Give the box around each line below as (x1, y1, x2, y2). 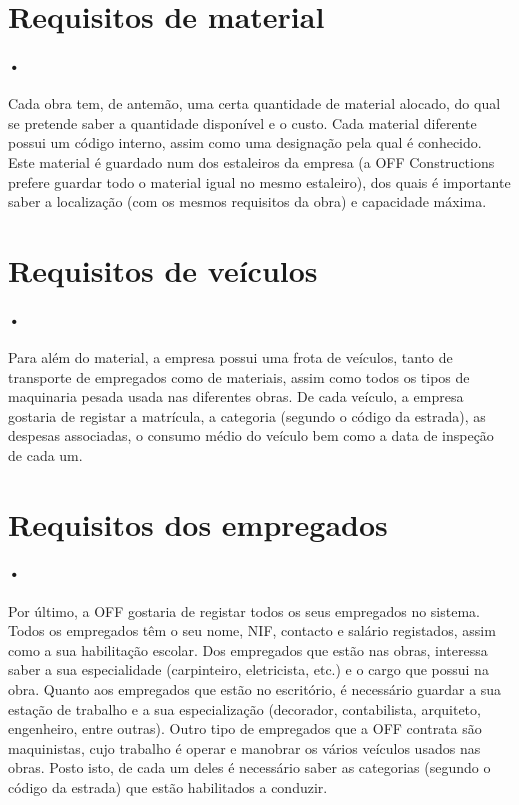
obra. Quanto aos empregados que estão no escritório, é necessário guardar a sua (8, 679, 502, 700)
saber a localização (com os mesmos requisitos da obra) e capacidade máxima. (8, 191, 487, 212)
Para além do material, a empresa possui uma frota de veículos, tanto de (8, 346, 453, 367)
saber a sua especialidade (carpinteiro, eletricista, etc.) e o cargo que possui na (8, 659, 489, 680)
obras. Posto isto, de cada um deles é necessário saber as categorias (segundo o (8, 757, 491, 778)
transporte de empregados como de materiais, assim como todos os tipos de (8, 366, 470, 387)
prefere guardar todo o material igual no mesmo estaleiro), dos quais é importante (8, 171, 511, 192)
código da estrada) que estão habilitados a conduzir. (8, 776, 328, 797)
